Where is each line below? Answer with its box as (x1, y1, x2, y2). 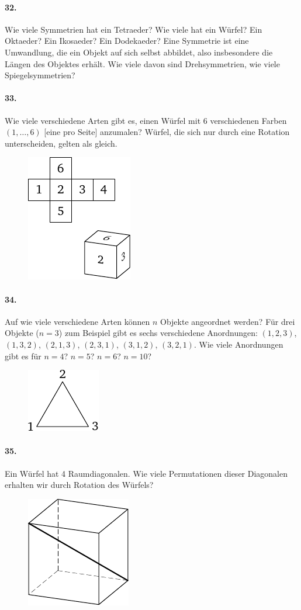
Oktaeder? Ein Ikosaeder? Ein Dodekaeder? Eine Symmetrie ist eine (5, 34, 249, 47)
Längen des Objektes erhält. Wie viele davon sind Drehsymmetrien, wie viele (5, 57, 280, 70)
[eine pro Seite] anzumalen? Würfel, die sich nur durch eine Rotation (44, 126, 290, 138)
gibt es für (5, 349, 41, 362)
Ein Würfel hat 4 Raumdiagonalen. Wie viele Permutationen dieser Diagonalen (5, 467, 288, 479)
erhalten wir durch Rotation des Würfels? (5, 479, 154, 491)
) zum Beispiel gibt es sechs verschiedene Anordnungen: (58, 327, 258, 339)
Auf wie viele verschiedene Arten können (5, 315, 150, 327)
